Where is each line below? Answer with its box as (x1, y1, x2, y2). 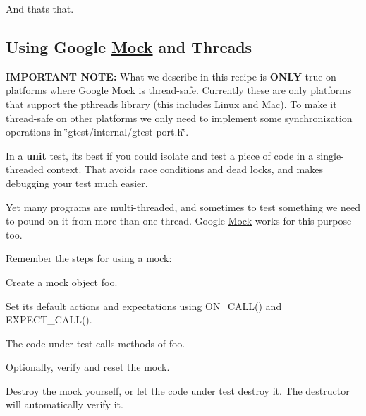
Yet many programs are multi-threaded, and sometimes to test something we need (6, 199, 360, 214)
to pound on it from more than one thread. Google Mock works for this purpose (6, 213, 352, 228)
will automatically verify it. (6, 397, 123, 412)
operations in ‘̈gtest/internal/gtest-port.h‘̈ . (6, 124, 189, 139)
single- (316, 148, 344, 162)
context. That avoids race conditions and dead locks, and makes (47, 162, 323, 177)
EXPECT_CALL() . (6, 312, 92, 327)
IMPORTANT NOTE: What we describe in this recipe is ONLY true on (6, 69, 336, 83)
